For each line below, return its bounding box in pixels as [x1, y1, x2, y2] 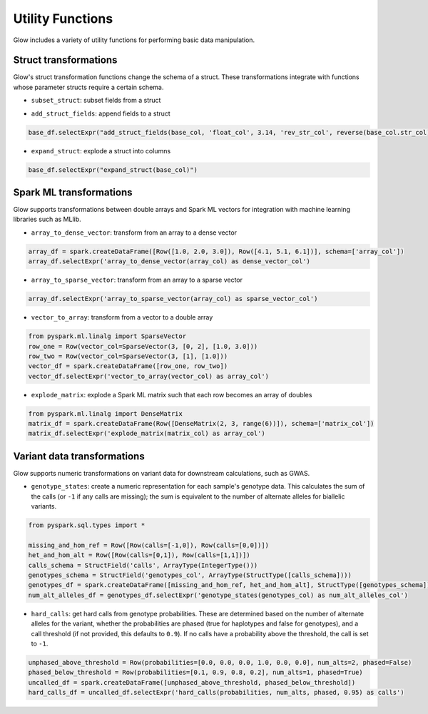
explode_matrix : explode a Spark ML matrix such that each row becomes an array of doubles [31, 390, 312, 399]
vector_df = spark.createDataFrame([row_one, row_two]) [28, 362, 228, 370]
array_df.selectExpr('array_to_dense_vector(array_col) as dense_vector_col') [28, 257, 310, 265]
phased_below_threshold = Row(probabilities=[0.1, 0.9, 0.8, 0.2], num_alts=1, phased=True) [28, 668, 363, 677]
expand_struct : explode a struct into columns [31, 146, 171, 155]
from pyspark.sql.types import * [28, 521, 146, 529]
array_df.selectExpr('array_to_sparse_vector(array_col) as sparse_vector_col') [28, 295, 318, 303]
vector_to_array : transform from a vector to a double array [31, 313, 213, 322]
